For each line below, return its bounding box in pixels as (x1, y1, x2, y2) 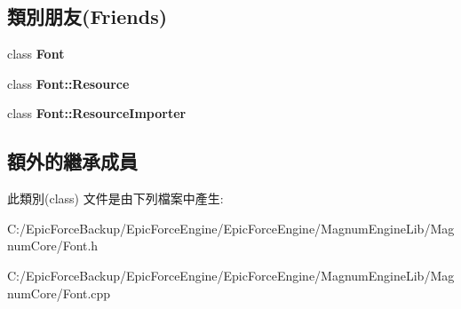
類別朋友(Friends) (7, 3, 168, 30)
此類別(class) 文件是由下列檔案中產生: (7, 189, 224, 208)
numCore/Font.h (7, 236, 99, 255)
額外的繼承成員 (7, 147, 138, 175)
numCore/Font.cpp (7, 283, 111, 302)
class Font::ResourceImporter (7, 104, 187, 123)
